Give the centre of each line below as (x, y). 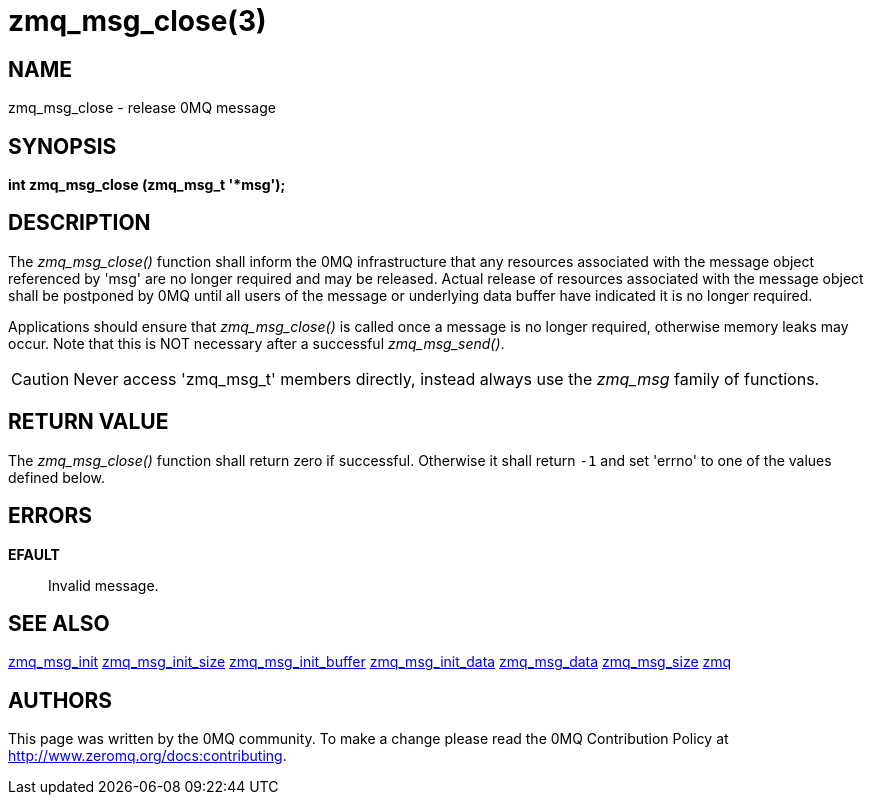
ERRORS (50, 516)
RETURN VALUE (88, 422)
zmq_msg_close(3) (137, 21)
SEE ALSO (59, 623)
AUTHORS (60, 700)
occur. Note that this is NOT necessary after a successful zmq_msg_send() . (256, 343)
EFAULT (34, 554)
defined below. (56, 477)
